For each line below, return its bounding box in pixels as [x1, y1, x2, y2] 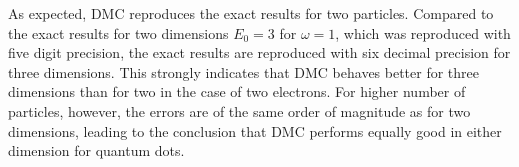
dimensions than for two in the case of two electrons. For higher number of [8, 81, 466, 102]
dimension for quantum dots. [8, 140, 185, 161]
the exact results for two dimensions [8, 22, 229, 43]
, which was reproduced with [335, 22, 511, 43]
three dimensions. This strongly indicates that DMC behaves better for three [8, 61, 480, 82]
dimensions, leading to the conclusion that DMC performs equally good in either [8, 120, 502, 141]
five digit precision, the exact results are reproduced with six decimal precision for [8, 42, 511, 63]
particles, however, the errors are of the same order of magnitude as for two [8, 100, 471, 121]
